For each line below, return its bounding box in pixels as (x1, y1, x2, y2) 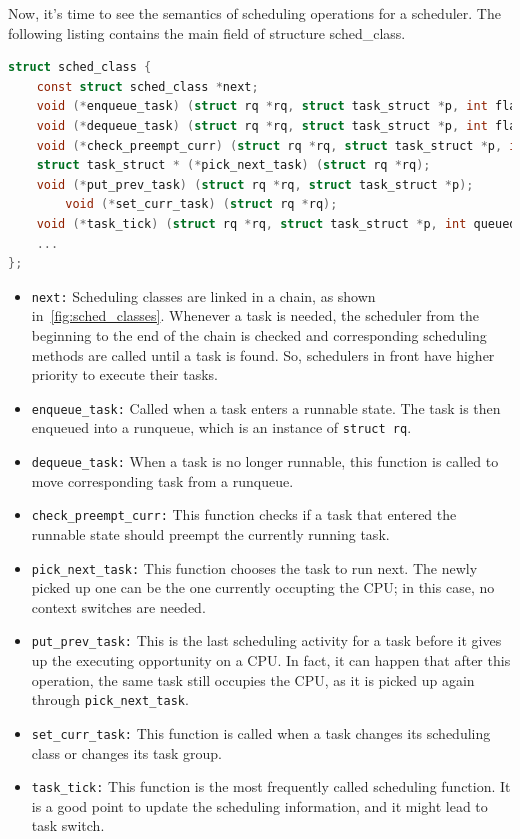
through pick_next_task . (31, 689, 189, 710)
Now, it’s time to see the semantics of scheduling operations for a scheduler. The (8, 3, 501, 23)
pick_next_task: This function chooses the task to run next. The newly (31, 557, 478, 578)
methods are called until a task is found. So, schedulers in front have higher (31, 344, 495, 365)
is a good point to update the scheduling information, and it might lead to (31, 795, 488, 816)
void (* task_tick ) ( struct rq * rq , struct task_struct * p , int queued (36, 216, 517, 231)
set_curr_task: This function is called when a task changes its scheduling (31, 722, 491, 743)
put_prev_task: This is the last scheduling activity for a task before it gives (31, 630, 502, 651)
